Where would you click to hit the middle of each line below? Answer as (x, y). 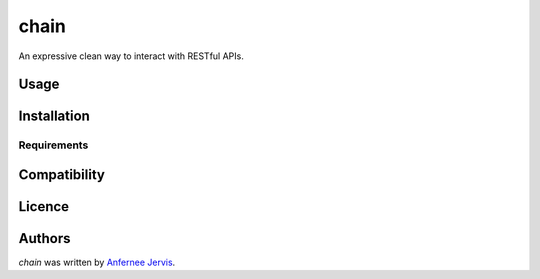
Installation (54, 116)
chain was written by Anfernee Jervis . (97, 262)
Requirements (53, 145)
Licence (44, 206)
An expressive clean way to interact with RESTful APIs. (131, 56)
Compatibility (61, 174)
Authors (44, 238)
